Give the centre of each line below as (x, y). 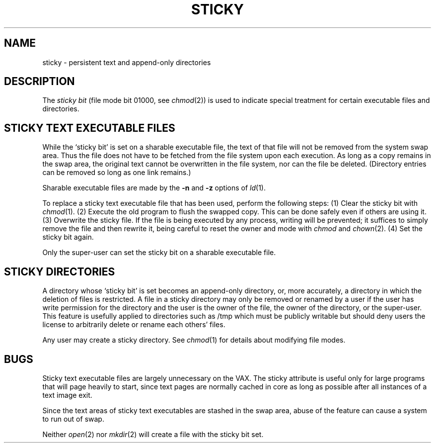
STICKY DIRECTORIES (60, 271)
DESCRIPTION (39, 82)
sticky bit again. (68, 237)
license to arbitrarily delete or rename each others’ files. (134, 325)
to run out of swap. (73, 419)
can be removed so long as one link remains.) (117, 173)
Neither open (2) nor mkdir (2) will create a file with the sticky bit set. (153, 434)
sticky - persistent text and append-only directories (127, 62)
